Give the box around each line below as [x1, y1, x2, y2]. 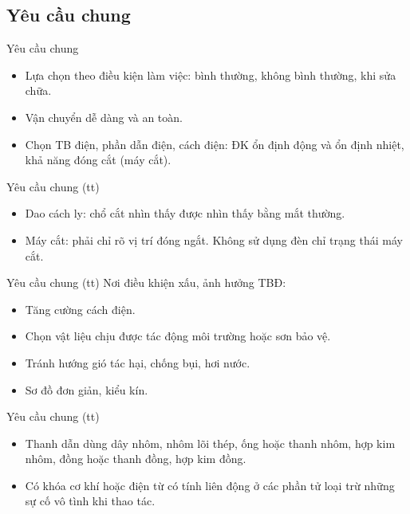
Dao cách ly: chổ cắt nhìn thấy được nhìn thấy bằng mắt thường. [25, 205, 345, 222]
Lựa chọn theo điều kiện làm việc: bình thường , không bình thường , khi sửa [25, 66, 396, 83]
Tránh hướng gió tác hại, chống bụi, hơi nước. [25, 354, 250, 371]
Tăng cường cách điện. [25, 300, 136, 317]
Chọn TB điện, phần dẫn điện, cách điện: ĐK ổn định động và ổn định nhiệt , [25, 135, 404, 152]
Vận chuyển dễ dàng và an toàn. [25, 108, 183, 125]
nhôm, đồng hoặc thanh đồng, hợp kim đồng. [25, 450, 246, 467]
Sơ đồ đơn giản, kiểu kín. [25, 381, 148, 398]
